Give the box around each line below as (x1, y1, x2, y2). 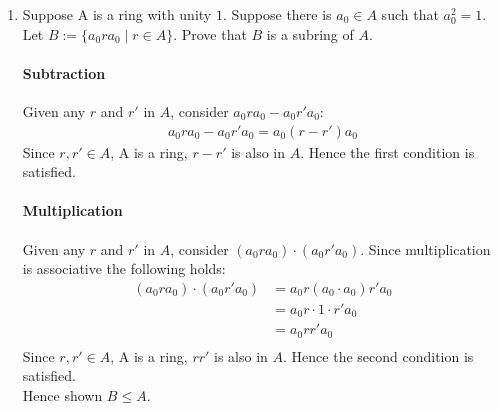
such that (381, 4, 439, 24)
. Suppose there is (222, 4, 332, 24)
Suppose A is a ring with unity (22, 4, 212, 24)
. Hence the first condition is (300, 141, 475, 162)
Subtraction (22, 62, 106, 83)
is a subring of (266, 23, 354, 44)
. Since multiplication (360, 238, 491, 259)
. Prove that (173, 23, 247, 44)
